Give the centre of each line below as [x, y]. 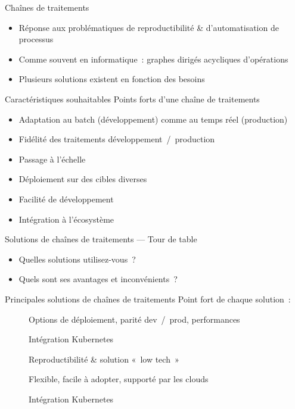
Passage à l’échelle [52, 159]
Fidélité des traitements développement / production [117, 139]
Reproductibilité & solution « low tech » [104, 359]
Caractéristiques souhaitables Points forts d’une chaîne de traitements [132, 99]
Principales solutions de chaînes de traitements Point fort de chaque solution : [148, 299]
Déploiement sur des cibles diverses [83, 179]
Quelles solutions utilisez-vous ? [77, 259]
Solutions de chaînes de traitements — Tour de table [101, 239]
